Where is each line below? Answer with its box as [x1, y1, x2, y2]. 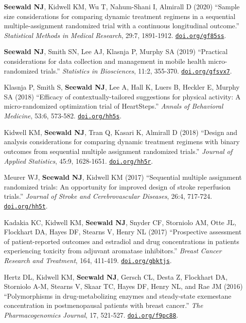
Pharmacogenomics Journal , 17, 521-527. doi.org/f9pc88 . [4, 310, 178, 320]
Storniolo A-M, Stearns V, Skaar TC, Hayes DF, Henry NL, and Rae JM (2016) [4, 281, 243, 291]
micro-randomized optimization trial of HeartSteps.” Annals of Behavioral [4, 101, 223, 111]
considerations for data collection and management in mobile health [4, 56, 206, 66]
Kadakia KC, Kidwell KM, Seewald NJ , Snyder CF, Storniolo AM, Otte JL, [4, 217, 236, 227]
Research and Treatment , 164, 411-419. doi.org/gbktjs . [4, 255, 172, 265]
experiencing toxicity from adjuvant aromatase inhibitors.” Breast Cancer [4, 246, 222, 256]
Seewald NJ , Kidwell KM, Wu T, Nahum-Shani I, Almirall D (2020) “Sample [4, 1, 240, 11]
